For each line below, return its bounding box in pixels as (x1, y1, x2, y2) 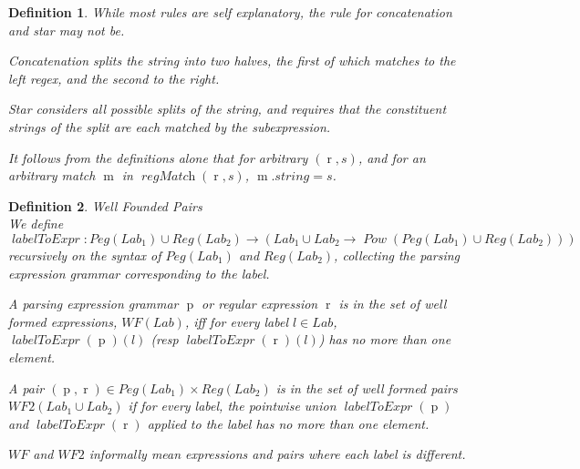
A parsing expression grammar (8, 294, 179, 313)
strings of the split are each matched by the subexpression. (8, 117, 331, 136)
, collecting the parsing (334, 245, 461, 264)
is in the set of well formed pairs (275, 378, 458, 397)
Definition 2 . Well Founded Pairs (8, 196, 202, 215)
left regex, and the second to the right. (8, 68, 220, 87)
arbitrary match (8, 166, 96, 185)
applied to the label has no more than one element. (147, 413, 430, 433)
